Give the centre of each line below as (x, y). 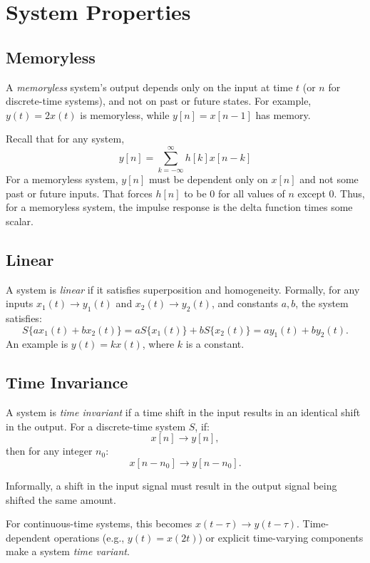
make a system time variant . (68, 551)
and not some (329, 179)
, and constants (245, 303)
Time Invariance (67, 382)
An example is (37, 344)
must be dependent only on (208, 179)
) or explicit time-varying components (281, 537)
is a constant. (215, 344)
